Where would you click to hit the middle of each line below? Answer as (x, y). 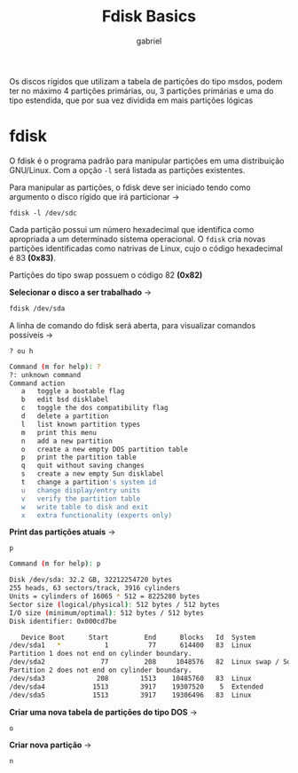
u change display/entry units (81, 490)
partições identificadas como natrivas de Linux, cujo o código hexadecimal (146, 248)
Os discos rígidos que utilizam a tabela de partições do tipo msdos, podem (146, 81)
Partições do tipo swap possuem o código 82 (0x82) (106, 275)
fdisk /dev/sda (37, 308)
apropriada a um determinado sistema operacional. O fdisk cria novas (137, 239)
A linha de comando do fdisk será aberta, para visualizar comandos (133, 325)
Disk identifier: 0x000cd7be (63, 621)
